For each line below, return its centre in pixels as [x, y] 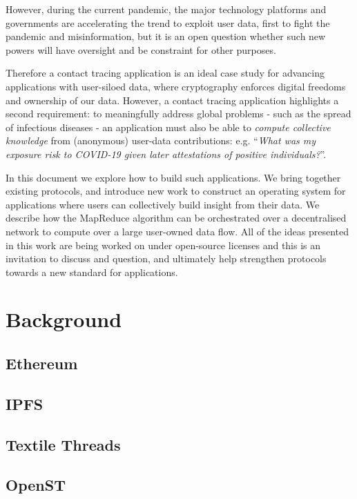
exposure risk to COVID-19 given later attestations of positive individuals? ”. [166, 154]
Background [64, 319]
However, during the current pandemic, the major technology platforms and [166, 9]
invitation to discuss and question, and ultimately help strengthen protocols [166, 258]
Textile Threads [63, 444]
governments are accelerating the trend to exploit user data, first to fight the [168, 22]
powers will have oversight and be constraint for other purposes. [141, 49]
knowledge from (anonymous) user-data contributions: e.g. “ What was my [161, 140]
